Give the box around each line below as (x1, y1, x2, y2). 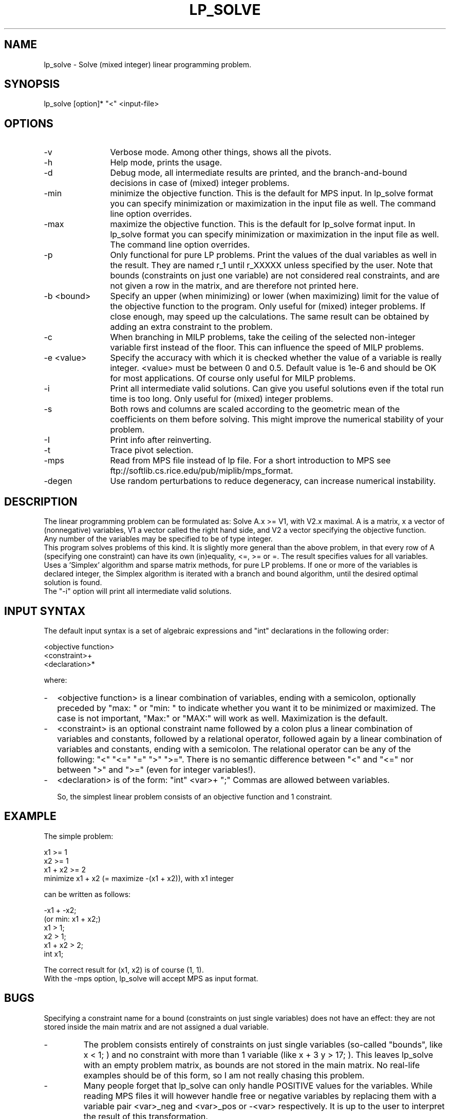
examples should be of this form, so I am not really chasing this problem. (83, 1070, 365, 1080)
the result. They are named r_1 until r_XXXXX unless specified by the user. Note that (110, 260, 433, 271)
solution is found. (44, 578, 102, 587)
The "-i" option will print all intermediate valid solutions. (44, 587, 232, 596)
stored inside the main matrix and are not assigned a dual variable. (44, 1022, 269, 1031)
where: (44, 675, 67, 684)
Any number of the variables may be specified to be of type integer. (44, 534, 273, 544)
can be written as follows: (44, 889, 131, 899)
